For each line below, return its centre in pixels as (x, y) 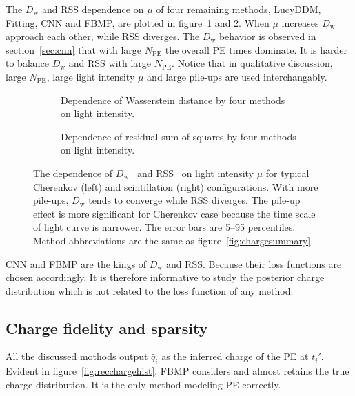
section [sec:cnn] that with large (73, 49)
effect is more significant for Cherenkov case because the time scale (174, 213)
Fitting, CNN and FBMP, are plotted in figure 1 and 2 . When (138, 22)
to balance (27, 63)
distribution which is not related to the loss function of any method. (150, 290)
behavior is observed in (267, 36)
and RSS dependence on (93, 9)
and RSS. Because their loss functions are (254, 263)
